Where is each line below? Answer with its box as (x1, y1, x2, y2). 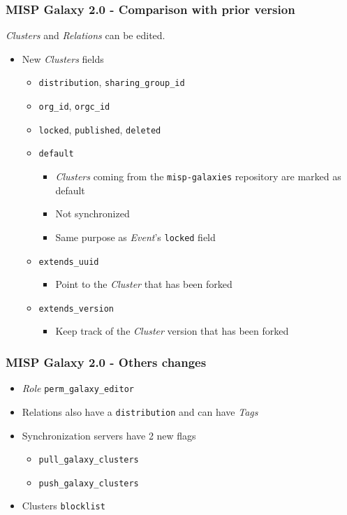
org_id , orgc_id (38, 99, 110, 113)
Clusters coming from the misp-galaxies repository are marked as (55, 169, 341, 184)
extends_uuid (38, 256, 99, 267)
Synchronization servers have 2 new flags (22, 428, 196, 442)
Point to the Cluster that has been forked (55, 277, 232, 291)
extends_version (38, 303, 114, 314)
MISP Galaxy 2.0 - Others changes (6, 353, 207, 370)
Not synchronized (55, 206, 130, 221)
